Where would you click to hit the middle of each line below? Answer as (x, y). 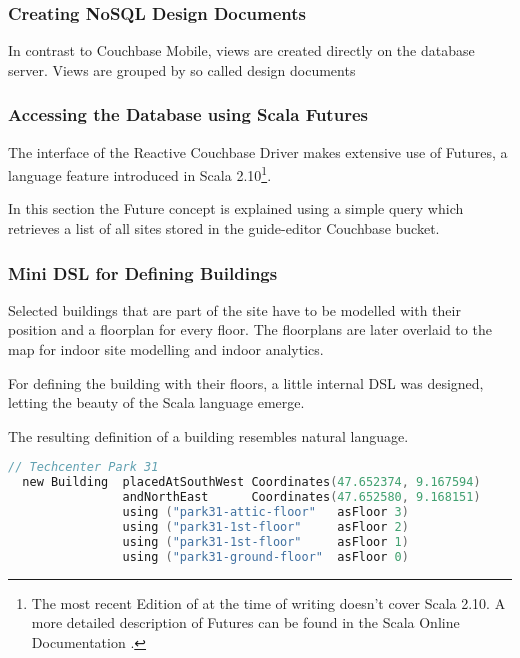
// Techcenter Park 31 (83, 467)
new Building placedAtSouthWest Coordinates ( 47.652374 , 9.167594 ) (251, 482)
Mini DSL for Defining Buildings (143, 272)
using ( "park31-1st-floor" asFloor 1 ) (265, 541)
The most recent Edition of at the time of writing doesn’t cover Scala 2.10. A (268, 602)
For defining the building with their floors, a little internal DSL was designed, (246, 382)
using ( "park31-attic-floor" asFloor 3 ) (265, 512)
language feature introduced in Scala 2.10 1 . (140, 173)
